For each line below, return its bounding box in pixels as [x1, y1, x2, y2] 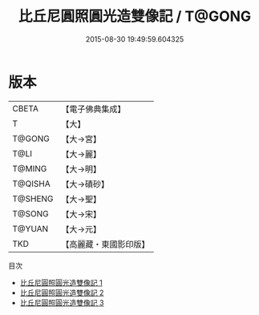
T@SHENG [12, 193, 54, 204]
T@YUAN [12, 223, 49, 234]
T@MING [12, 163, 47, 174]
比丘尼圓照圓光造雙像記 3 [19, 297, 104, 307]
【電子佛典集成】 [61, 103, 126, 115]
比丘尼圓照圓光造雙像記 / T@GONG [18, 7, 252, 26]
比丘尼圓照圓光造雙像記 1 [19, 277, 103, 287]
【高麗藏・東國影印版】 [61, 238, 150, 249]
